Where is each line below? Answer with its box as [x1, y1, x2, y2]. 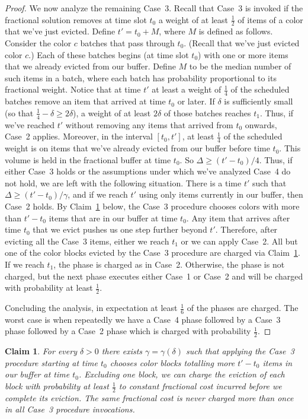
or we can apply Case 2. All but [181, 234, 298, 247]
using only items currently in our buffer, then [139, 188, 303, 201]
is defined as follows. [198, 25, 273, 37]
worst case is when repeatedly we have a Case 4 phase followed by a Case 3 [5, 313, 281, 325]
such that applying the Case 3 [185, 345, 294, 357]
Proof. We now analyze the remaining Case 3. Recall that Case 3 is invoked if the [5, 2, 303, 14]
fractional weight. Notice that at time [5, 83, 141, 96]
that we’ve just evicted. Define [5, 25, 115, 37]
